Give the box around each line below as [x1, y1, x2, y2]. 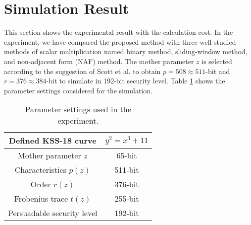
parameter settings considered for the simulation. [4, 85, 152, 95]
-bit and [205, 66, 230, 76]
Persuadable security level [8, 207, 98, 219]
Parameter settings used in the [25, 103, 131, 115]
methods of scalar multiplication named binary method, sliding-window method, [4, 46, 248, 57]
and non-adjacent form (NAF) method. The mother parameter [4, 56, 194, 66]
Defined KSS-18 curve [8, 135, 97, 147]
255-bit [114, 193, 139, 205]
